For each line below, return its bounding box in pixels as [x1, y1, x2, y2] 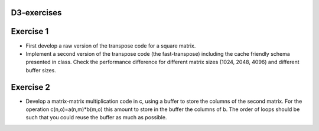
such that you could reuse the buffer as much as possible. [25, 114, 167, 121]
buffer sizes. [25, 66, 56, 73]
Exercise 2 [11, 82, 50, 92]
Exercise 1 [11, 26, 49, 36]
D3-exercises [11, 8, 62, 18]
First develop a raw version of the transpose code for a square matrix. [25, 42, 196, 49]
